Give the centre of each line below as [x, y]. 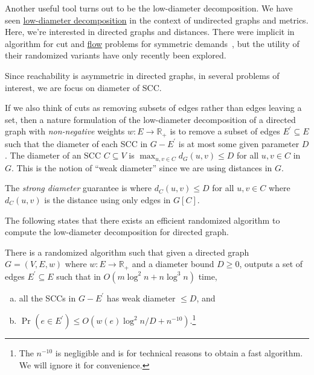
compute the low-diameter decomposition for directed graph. [117, 232]
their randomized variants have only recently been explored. [116, 55]
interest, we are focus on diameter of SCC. [83, 87]
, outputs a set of [271, 264]
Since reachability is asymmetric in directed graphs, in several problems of [142, 75]
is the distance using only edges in [107, 200]
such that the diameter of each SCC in [76, 143]
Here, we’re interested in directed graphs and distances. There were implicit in [150, 32]
